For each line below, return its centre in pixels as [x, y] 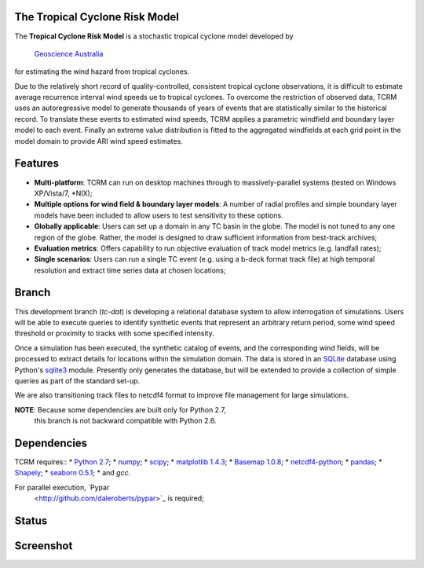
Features [37, 164]
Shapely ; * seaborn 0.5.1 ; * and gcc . [73, 473]
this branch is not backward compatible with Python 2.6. [125, 421]
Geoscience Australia [69, 53]
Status [31, 520]
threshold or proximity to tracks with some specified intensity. [115, 333]
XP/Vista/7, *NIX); [63, 193]
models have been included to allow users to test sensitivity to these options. [159, 215]
